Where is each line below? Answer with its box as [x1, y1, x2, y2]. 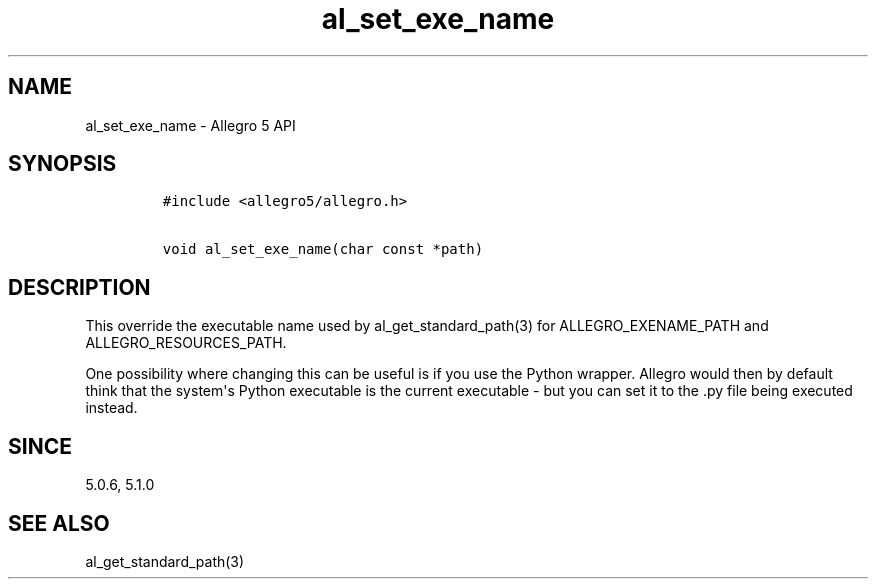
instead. [85, 399, 138, 417]
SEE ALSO [8, 510, 110, 536]
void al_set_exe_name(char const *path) [162, 241, 484, 258]
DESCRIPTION [8, 274, 151, 300]
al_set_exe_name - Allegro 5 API [85, 116, 296, 134]
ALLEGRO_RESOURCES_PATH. [85, 334, 287, 352]
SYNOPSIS [8, 151, 117, 177]
